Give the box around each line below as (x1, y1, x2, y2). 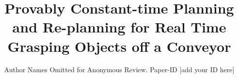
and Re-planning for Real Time (12, 17, 226, 37)
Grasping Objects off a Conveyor (7, 36, 231, 56)
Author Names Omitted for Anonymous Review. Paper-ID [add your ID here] (4, 64, 235, 74)
